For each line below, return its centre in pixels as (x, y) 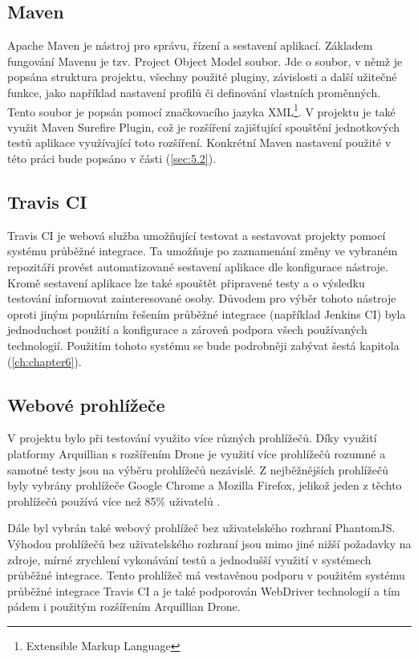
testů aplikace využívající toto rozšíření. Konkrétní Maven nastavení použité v (199, 142)
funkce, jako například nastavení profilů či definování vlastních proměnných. (194, 92)
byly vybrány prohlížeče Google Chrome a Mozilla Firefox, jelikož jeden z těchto (205, 485)
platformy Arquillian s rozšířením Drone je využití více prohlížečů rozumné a (197, 453)
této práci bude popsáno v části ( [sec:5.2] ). (112, 159)
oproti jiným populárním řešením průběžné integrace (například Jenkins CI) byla (207, 313)
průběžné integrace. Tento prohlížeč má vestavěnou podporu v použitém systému (206, 575)
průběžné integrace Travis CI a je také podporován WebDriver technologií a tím (204, 590)
